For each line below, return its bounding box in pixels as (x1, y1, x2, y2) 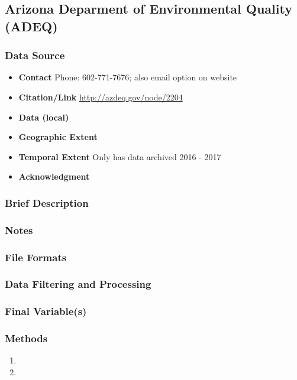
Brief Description (5, 195, 89, 210)
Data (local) (18, 111, 69, 123)
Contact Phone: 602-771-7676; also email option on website (18, 71, 237, 83)
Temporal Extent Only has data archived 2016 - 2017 (18, 150, 221, 163)
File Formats (5, 249, 67, 264)
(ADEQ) (5, 17, 58, 35)
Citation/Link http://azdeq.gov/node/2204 (18, 90, 183, 103)
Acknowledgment (18, 170, 90, 183)
